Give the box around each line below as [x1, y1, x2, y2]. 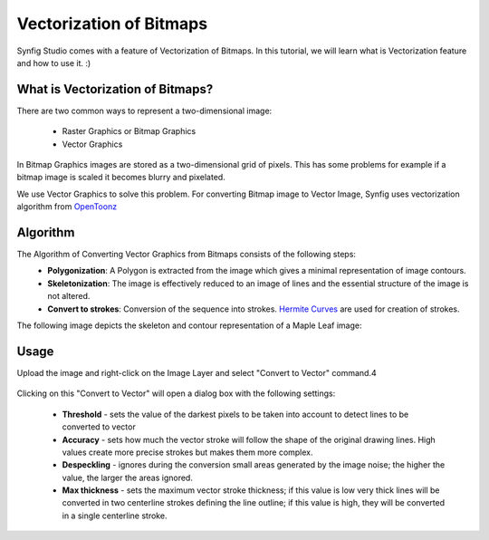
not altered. [47, 291, 91, 302]
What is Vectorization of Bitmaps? [16, 82, 214, 97]
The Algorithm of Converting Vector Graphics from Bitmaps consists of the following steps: [16, 249, 357, 260]
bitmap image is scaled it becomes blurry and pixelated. [16, 172, 225, 183]
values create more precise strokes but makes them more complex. [62, 447, 313, 458]
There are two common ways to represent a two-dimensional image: [16, 105, 273, 116]
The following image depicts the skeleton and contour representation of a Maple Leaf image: [16, 320, 362, 331]
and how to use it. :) [16, 57, 91, 68]
